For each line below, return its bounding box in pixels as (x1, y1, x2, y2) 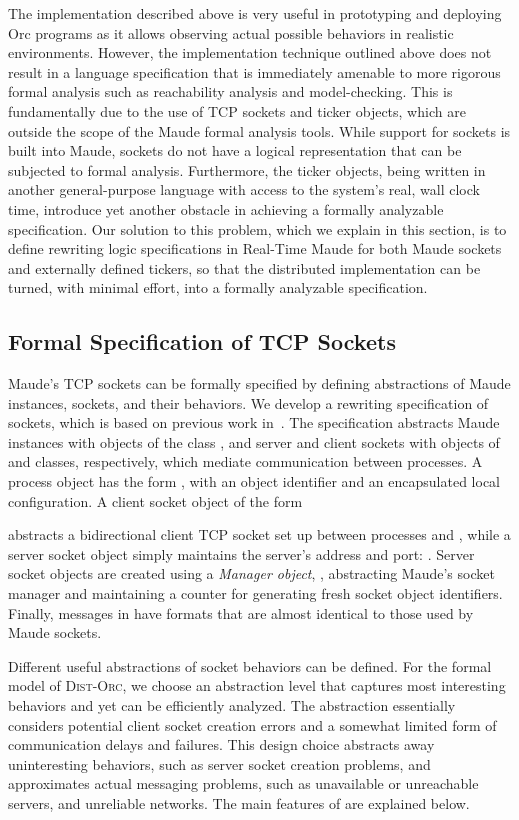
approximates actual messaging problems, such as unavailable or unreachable (8, 773, 479, 794)
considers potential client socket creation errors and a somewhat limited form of (8, 714, 497, 735)
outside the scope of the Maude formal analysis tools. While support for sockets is (8, 120, 511, 141)
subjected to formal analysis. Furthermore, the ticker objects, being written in (8, 159, 486, 180)
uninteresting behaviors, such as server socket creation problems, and (8, 753, 431, 774)
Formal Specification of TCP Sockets (8, 326, 396, 357)
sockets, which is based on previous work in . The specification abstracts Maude (8, 412, 500, 433)
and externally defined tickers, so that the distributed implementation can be (8, 257, 481, 278)
